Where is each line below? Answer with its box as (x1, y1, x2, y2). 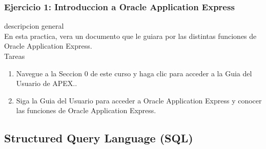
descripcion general (4, 20, 64, 31)
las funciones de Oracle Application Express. (16, 105, 156, 116)
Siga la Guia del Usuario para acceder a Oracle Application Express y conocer (16, 95, 262, 105)
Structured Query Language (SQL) (4, 130, 193, 146)
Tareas (4, 51, 25, 61)
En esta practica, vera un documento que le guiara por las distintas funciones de (4, 30, 257, 41)
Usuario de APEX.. (16, 78, 77, 89)
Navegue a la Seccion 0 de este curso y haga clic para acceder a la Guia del (16, 68, 252, 78)
